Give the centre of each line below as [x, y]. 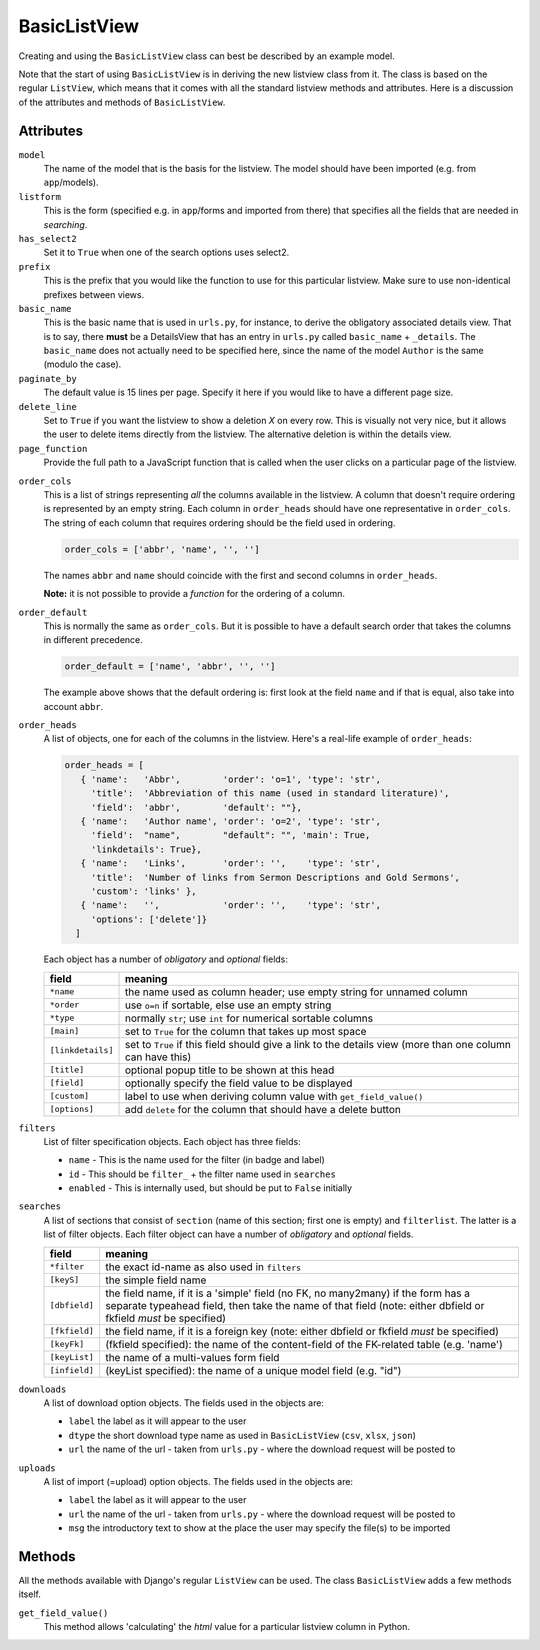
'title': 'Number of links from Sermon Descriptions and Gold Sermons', [275, 877]
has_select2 [47, 238]
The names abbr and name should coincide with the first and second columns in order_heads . [240, 575]
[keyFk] [67, 1344]
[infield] [72, 1370]
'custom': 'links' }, [143, 891]
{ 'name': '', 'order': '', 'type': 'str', [231, 905]
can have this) [158, 1057]
